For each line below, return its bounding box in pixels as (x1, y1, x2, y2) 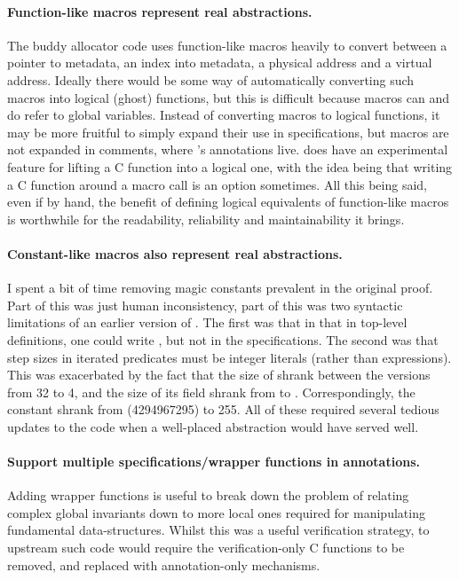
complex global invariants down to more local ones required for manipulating (7, 503, 425, 521)
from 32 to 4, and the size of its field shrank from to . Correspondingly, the (7, 382, 415, 401)
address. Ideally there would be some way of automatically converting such (7, 70, 415, 89)
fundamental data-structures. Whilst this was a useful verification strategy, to (7, 521, 430, 539)
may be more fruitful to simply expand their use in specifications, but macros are (7, 122, 449, 141)
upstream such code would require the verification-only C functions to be (7, 538, 405, 557)
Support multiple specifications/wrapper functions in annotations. (7, 452, 420, 471)
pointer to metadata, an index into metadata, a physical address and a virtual (7, 53, 432, 72)
